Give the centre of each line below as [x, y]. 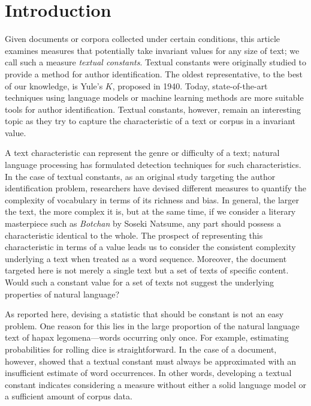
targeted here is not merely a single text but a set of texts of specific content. [147, 270]
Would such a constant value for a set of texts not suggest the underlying [139, 282]
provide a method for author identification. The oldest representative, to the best [154, 73]
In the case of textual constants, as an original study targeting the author [140, 176]
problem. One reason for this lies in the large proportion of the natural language [152, 325]
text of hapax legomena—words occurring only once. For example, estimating [147, 337]
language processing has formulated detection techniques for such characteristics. [153, 165]
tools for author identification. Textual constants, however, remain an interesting [153, 109]
